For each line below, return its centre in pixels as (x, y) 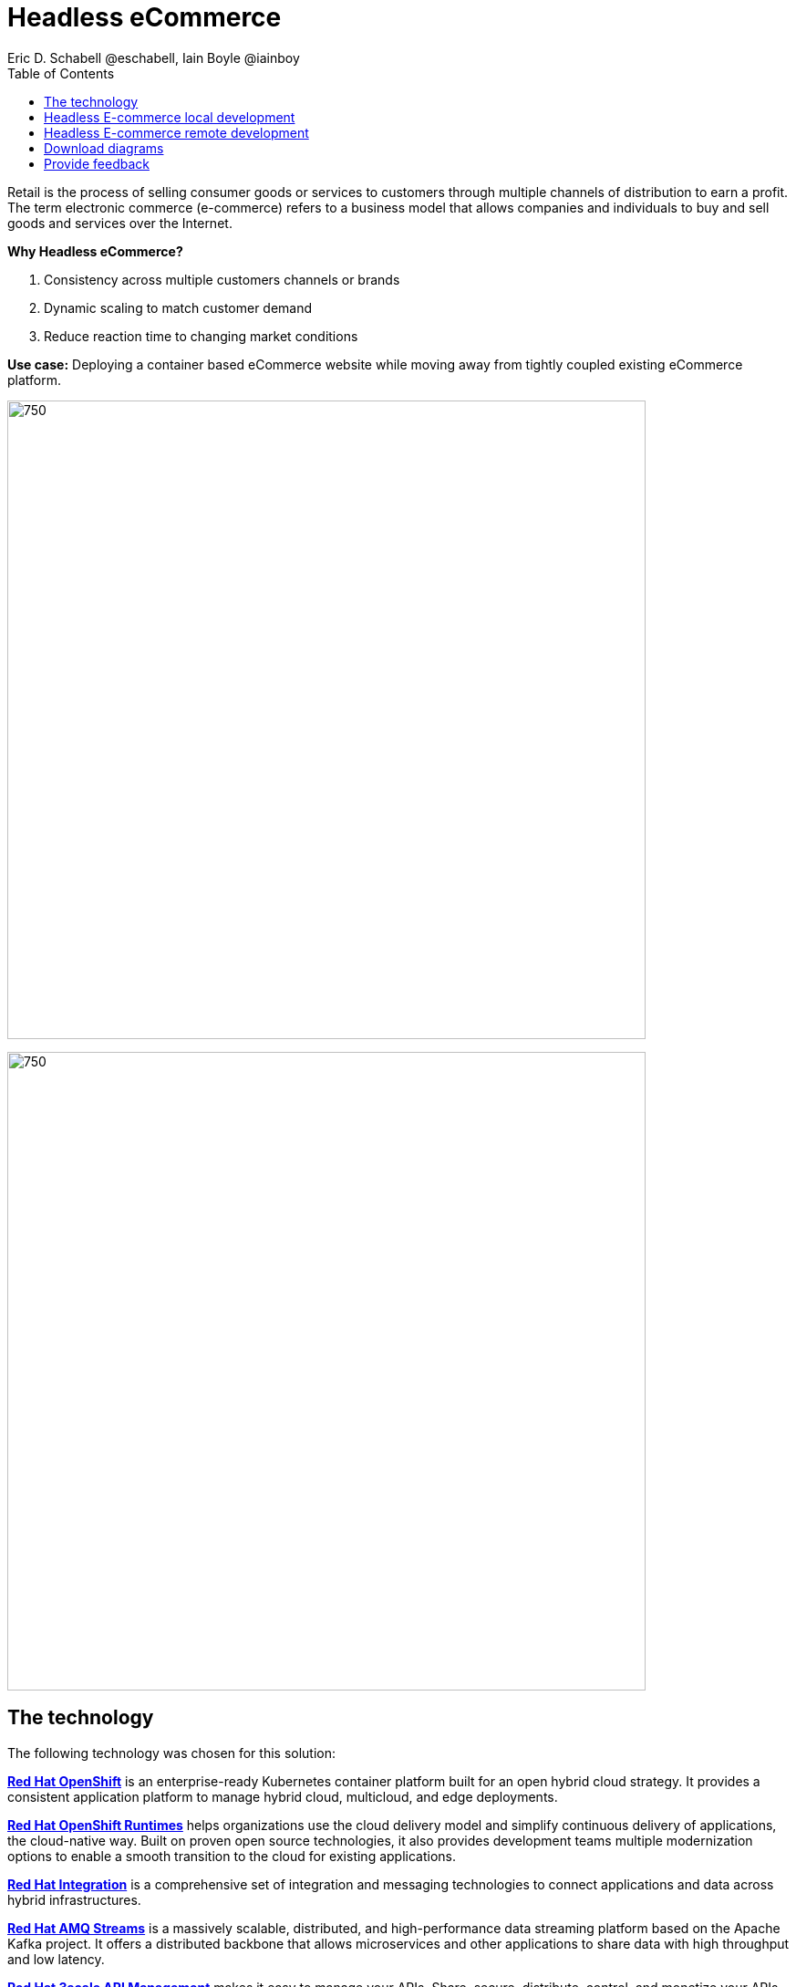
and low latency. (56, 1959)
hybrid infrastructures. (74, 1899)
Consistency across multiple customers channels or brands (222, 279)
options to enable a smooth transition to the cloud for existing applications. (232, 1856)
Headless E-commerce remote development (176, 132)
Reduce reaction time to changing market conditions (201, 336)
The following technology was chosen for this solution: (172, 1753)
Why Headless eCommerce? (95, 251)
